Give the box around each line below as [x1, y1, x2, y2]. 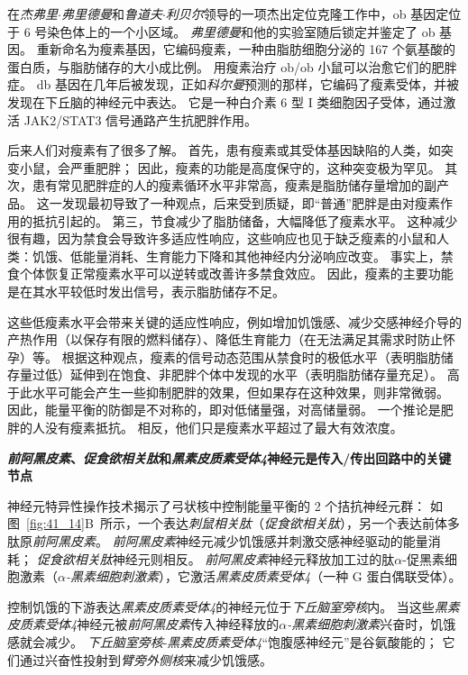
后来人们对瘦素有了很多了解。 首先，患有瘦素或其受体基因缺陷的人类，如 [7, 141, 441, 160]
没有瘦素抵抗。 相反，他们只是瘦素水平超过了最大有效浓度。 [44, 418, 403, 437]
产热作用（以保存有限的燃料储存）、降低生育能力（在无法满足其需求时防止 [7, 330, 443, 349]
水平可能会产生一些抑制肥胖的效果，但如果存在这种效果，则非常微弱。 [32, 382, 449, 401]
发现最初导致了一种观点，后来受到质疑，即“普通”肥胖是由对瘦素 [61, 193, 440, 212]
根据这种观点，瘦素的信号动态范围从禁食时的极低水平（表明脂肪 [61, 347, 441, 366]
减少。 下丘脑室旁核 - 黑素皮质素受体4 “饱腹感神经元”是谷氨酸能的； [44, 633, 438, 651]
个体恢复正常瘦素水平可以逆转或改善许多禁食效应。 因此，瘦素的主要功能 [19, 264, 454, 283]
